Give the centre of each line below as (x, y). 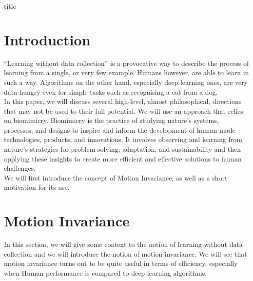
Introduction (47, 39)
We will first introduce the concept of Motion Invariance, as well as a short (116, 177)
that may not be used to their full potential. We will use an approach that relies (124, 110)
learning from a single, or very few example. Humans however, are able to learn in (126, 72)
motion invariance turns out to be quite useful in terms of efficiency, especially (121, 263)
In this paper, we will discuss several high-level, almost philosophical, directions (123, 101)
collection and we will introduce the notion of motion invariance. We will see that (126, 253)
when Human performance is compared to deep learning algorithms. (106, 272)
